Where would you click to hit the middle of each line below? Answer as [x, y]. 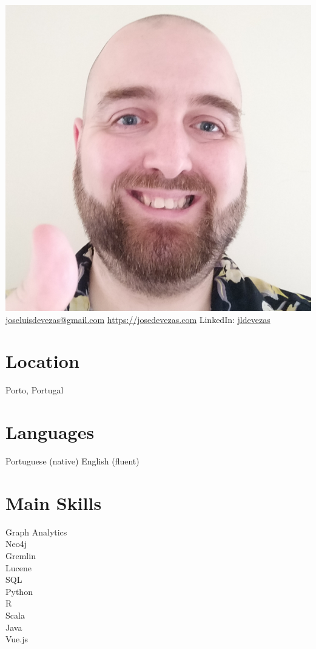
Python [19, 591]
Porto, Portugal [35, 390]
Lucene [18, 567]
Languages [50, 432]
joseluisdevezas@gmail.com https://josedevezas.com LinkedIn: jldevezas [138, 319]
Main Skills [54, 502]
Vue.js [17, 639]
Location [42, 361]
